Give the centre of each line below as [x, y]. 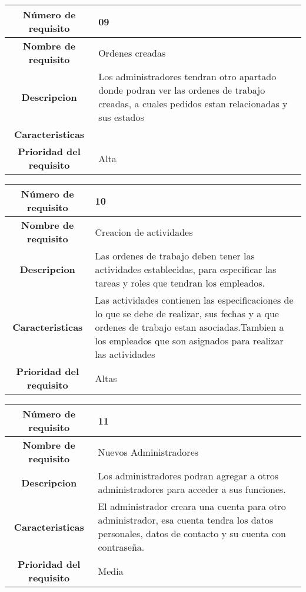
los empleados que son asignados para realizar [189, 341]
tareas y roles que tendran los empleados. [180, 283]
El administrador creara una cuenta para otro [192, 506]
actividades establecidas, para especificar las [186, 269]
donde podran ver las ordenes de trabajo [182, 90]
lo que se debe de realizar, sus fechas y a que [187, 313]
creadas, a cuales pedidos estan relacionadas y [193, 103]
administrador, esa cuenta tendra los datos [186, 520]
